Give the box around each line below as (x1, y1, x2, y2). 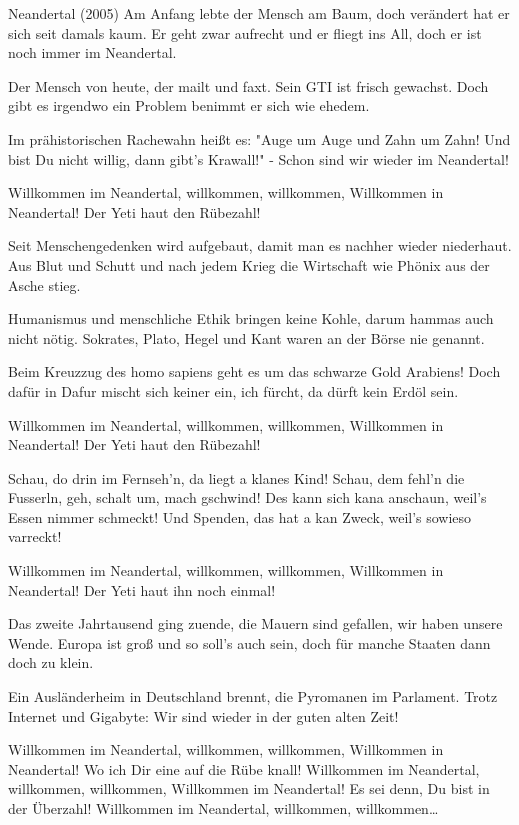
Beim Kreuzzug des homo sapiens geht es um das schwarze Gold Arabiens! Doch (8, 361, 501, 382)
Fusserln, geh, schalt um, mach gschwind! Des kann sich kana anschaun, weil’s (8, 487, 487, 508)
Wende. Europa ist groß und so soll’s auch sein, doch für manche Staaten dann (8, 632, 491, 653)
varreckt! (8, 526, 62, 547)
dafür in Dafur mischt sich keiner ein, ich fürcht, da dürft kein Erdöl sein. (8, 380, 459, 401)
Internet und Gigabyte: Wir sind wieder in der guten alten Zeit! (8, 705, 399, 726)
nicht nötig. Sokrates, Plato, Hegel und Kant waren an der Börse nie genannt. (8, 327, 485, 348)
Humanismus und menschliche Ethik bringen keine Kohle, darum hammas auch (8, 308, 494, 329)
